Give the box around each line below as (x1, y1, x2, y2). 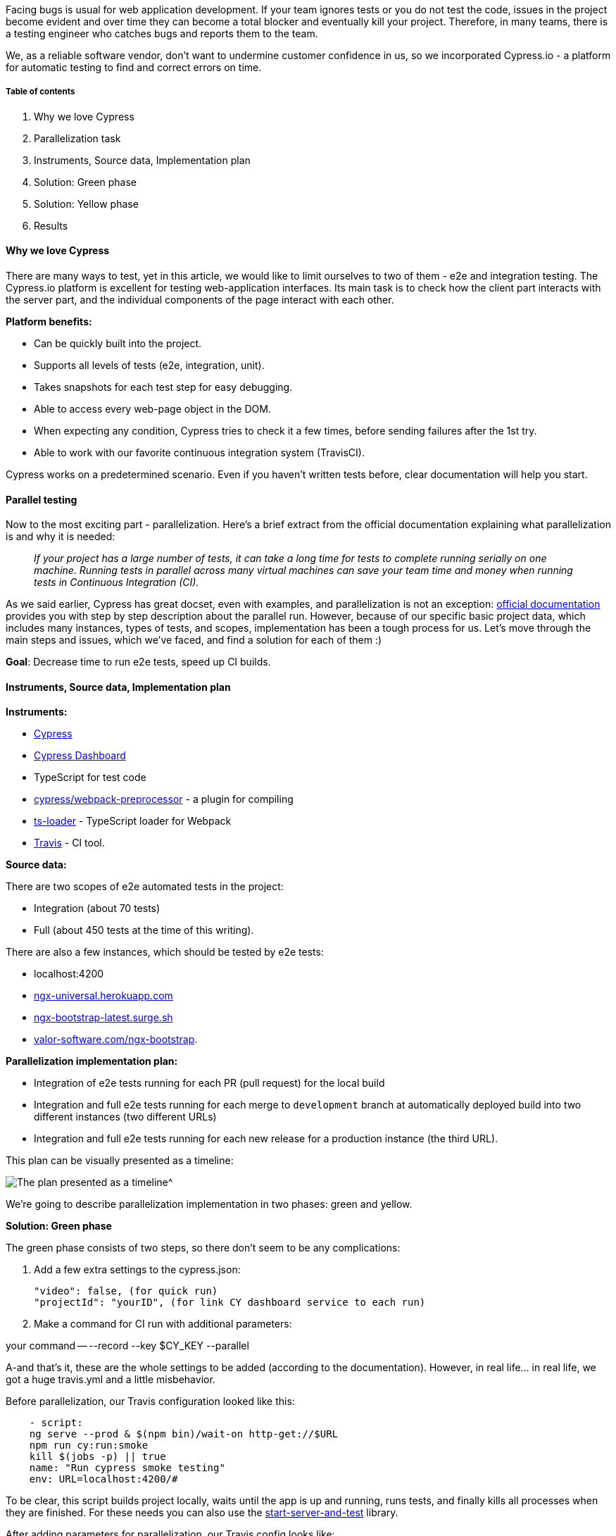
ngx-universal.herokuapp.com (34, 989, 173, 1002)
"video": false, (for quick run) (34, 1285, 218, 1297)
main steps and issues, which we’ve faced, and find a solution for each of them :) (6, 634, 382, 647)
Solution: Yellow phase (34, 197, 139, 210)
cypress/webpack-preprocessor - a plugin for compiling (34, 793, 294, 806)
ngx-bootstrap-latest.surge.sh (34, 1011, 173, 1024)
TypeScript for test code (34, 771, 146, 784)
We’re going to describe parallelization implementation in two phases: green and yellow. (6, 1198, 413, 1211)
